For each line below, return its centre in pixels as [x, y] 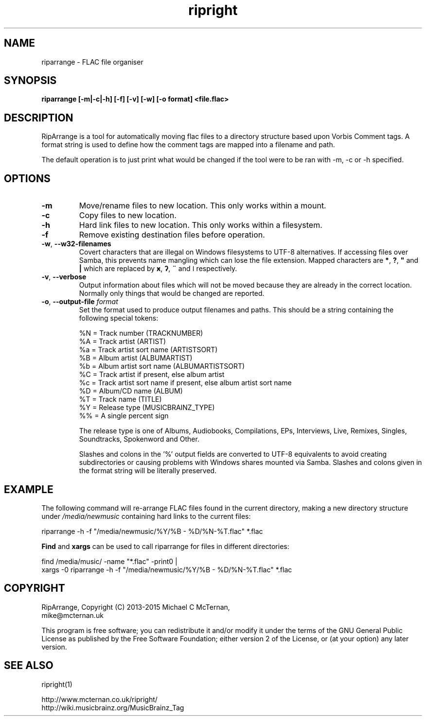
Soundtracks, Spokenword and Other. [139, 439]
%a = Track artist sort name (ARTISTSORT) [148, 350]
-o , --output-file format [80, 302]
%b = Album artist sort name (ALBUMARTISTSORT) [162, 366]
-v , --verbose [64, 277]
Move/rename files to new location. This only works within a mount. [203, 206]
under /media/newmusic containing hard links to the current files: [146, 516]
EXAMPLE [29, 489]
